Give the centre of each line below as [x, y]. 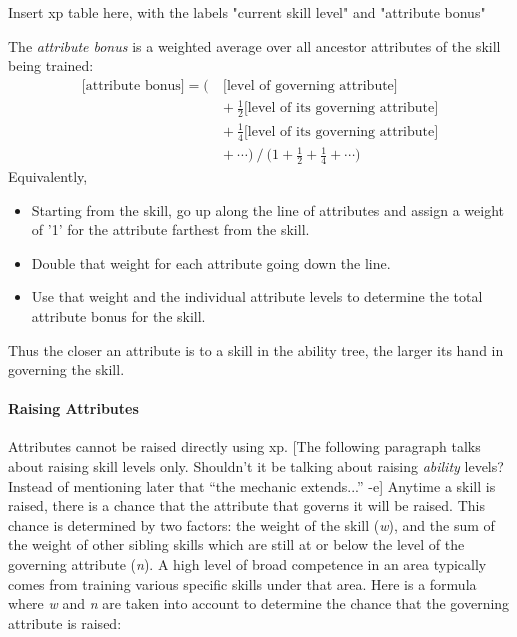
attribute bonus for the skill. [118, 315]
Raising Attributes [73, 408]
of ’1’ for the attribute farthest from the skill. [170, 229]
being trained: [51, 65]
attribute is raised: [65, 622]
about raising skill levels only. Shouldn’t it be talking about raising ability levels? [256, 466]
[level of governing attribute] [310, 85]
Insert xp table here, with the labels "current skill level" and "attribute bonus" [247, 12]
